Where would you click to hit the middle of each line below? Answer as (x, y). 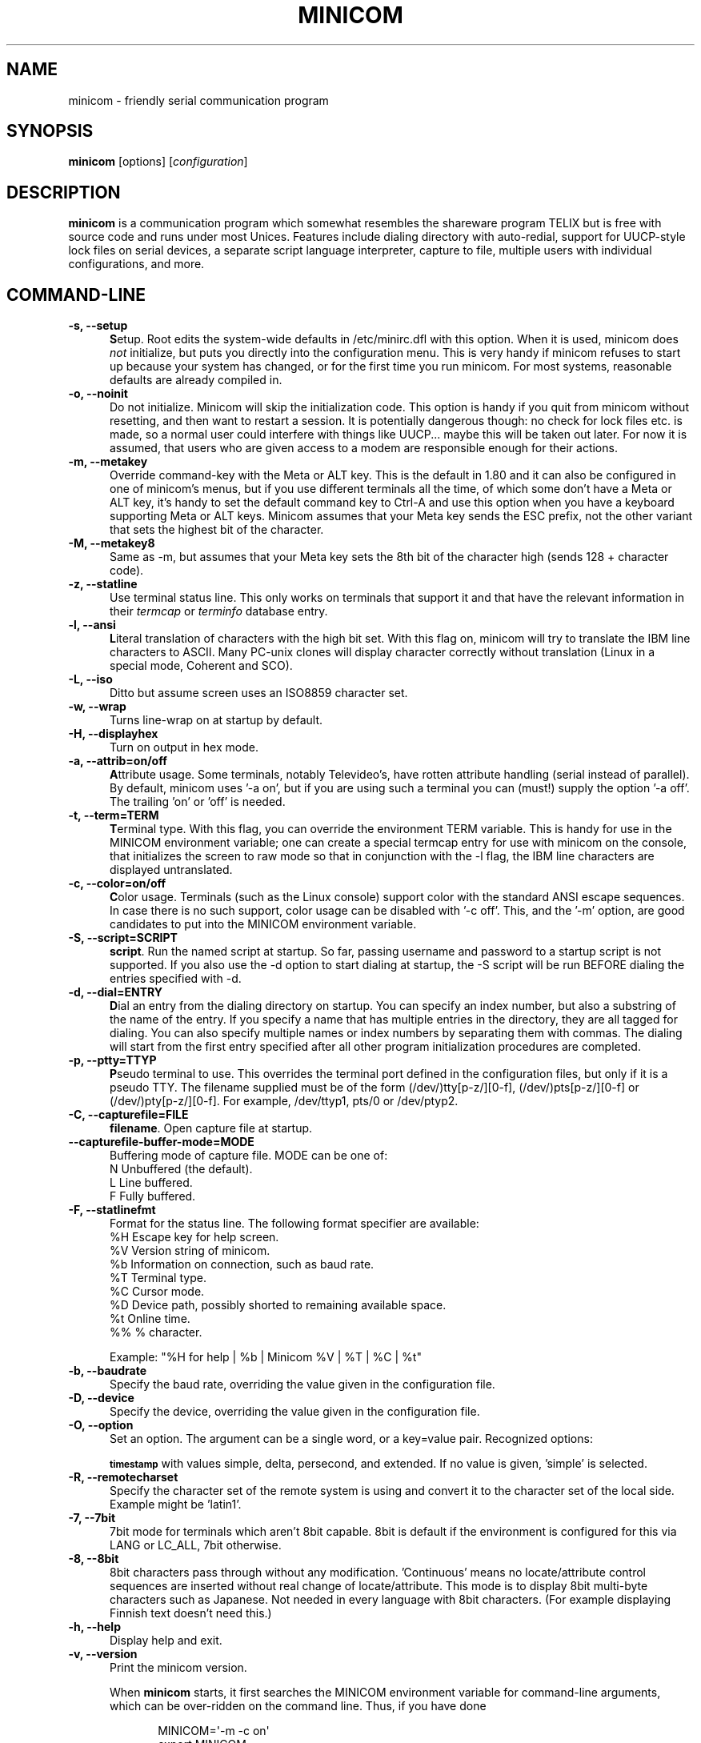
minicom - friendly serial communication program (198, 100)
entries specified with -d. (176, 979)
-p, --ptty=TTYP (112, 1060)
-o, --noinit (98, 394)
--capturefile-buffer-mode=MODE (161, 1142)
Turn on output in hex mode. (184, 747)
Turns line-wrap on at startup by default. (216, 720)
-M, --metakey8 (112, 543)
